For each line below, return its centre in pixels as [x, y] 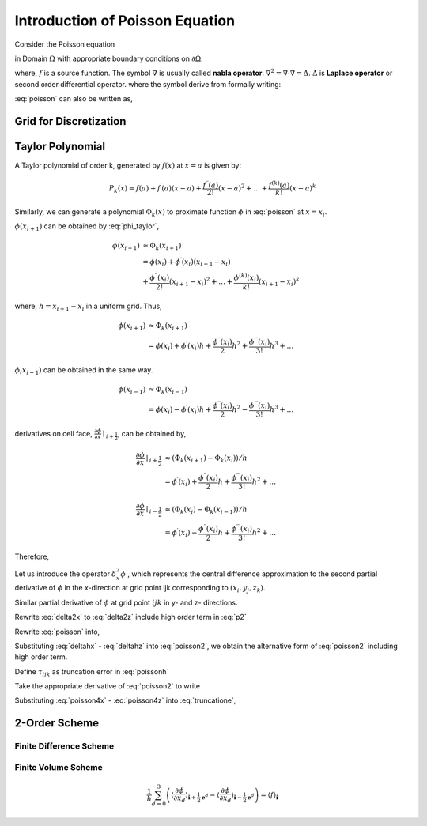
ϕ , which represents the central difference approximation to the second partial [249, 574]
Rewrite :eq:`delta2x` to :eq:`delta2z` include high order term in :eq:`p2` [130, 617]
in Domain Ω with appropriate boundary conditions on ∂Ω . [109, 58]
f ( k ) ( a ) [279, 185]
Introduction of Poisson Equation [125, 21]
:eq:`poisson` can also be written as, [74, 99]
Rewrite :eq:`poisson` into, [57, 632]
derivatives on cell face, [53, 433]
